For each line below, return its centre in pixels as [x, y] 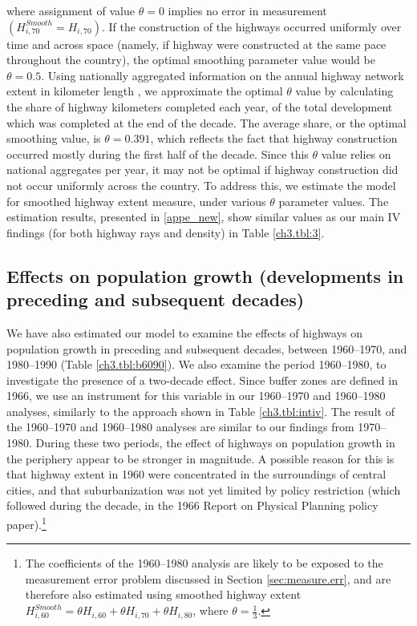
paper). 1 [26, 523]
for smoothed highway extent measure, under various [136, 201]
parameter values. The [334, 201]
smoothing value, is [54, 138]
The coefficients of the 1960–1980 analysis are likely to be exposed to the [204, 563]
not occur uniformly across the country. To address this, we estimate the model [201, 185]
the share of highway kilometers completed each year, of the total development [200, 106]
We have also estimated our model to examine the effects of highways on [184, 332]
